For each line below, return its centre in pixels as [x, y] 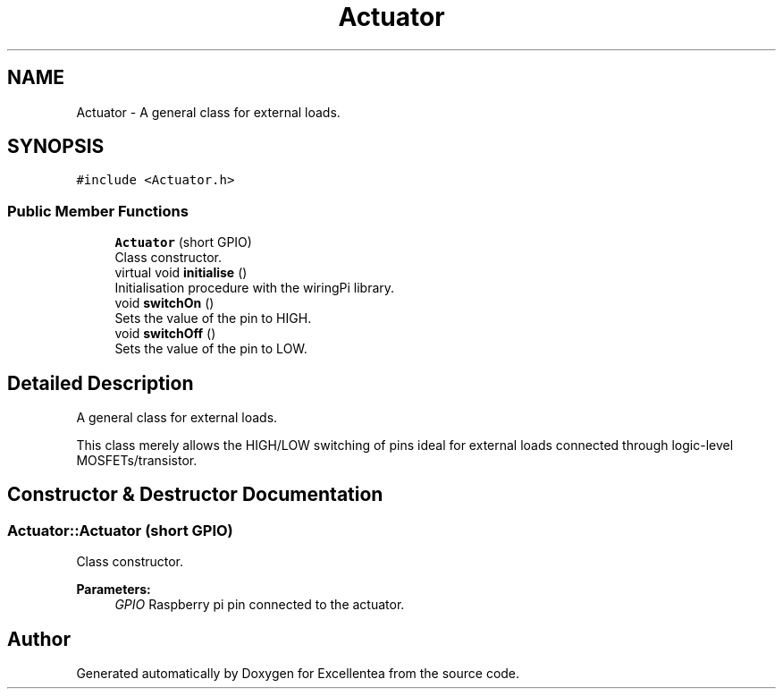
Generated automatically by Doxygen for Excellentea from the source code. [298, 674]
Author [39, 639]
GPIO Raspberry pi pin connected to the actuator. [260, 605]
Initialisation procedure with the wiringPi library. [255, 288]
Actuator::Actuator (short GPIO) [120, 530]
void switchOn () [164, 303]
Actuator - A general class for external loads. [208, 112]
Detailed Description [101, 383]
